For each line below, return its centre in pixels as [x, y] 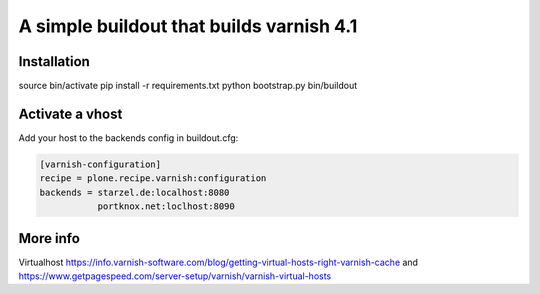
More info [49, 238]
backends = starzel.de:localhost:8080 [134, 192]
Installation [54, 61]
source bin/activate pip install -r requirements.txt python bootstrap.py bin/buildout [188, 86]
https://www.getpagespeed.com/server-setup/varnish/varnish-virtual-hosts [175, 276]
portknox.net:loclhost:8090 [166, 206]
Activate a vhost [70, 113]
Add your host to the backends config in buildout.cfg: [128, 137]
